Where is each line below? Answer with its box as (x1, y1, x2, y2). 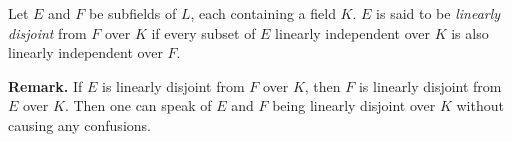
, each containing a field (190, 3, 336, 23)
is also (451, 22, 489, 43)
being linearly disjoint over (272, 95, 436, 116)
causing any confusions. (8, 114, 151, 135)
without (456, 95, 504, 116)
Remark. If (8, 75, 83, 96)
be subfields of (89, 3, 177, 23)
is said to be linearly (376, 3, 501, 23)
